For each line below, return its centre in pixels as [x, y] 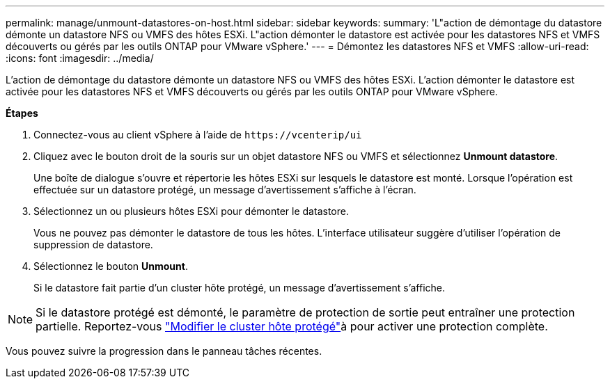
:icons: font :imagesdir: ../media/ [80, 58]
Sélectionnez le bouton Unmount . [111, 266]
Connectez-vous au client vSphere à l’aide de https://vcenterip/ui [198, 135]
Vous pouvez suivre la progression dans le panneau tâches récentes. [164, 351]
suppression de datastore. [93, 245]
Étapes [22, 113]
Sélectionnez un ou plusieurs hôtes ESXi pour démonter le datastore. [191, 211]
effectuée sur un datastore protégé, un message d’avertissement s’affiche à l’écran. [225, 190]
